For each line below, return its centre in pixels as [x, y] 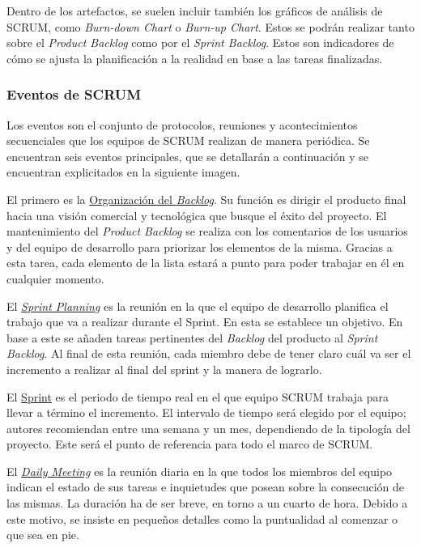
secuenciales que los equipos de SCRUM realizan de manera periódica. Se [188, 140]
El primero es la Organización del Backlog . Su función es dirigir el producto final [206, 199]
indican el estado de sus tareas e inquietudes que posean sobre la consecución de [206, 487]
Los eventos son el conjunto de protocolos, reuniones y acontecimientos [182, 124]
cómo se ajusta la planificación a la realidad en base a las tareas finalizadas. [195, 58]
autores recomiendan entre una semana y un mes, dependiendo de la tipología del [208, 428]
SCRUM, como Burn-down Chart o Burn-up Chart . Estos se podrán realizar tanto [210, 26]
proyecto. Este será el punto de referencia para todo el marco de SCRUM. [190, 444]
